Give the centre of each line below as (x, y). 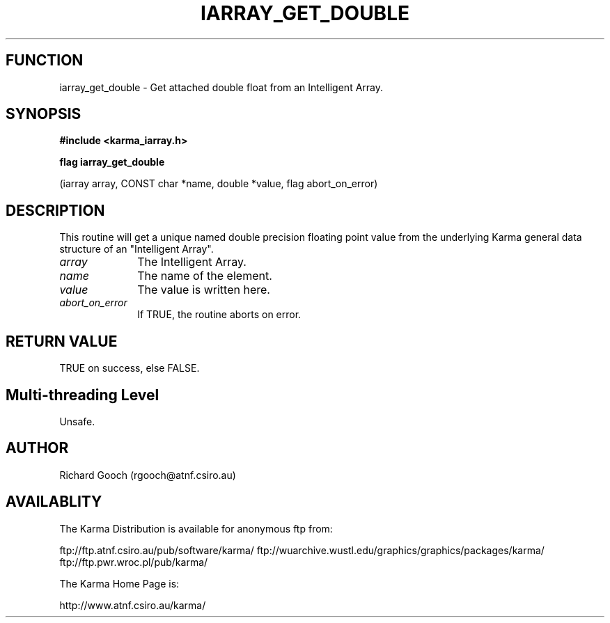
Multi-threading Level (83, 395)
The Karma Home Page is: (119, 583)
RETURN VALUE (62, 341)
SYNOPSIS (44, 114)
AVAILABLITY (54, 502)
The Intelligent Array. (192, 262)
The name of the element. (205, 276)
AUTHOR (37, 448)
